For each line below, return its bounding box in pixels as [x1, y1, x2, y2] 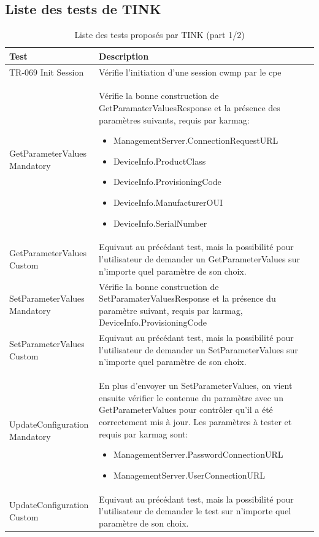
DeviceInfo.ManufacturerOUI [113, 196, 223, 209]
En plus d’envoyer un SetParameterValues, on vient [99, 379, 293, 392]
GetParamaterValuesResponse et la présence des [99, 101, 280, 114]
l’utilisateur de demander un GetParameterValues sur [99, 253, 300, 265]
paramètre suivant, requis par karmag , [99, 304, 243, 316]
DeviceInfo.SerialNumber [113, 216, 207, 229]
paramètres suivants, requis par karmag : [99, 113, 250, 126]
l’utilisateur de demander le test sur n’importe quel [99, 504, 291, 517]
